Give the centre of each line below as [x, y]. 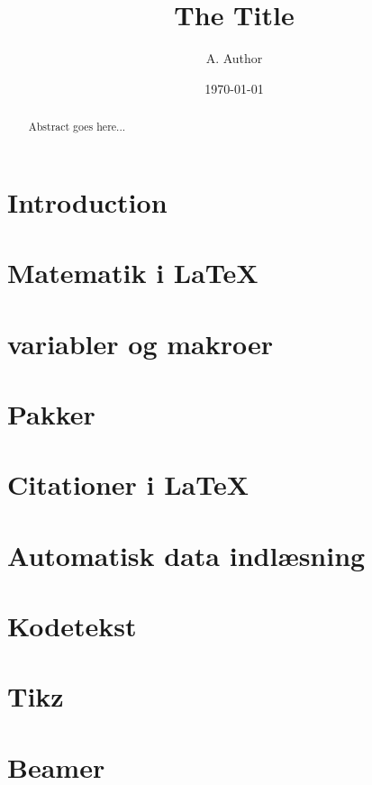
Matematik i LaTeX [133, 273]
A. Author [234, 58]
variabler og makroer [140, 343]
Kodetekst [72, 626]
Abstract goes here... [77, 127]
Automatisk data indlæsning [186, 555]
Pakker [51, 413]
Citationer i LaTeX [128, 484]
